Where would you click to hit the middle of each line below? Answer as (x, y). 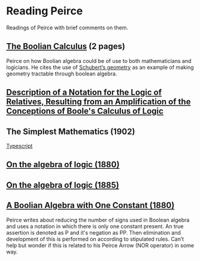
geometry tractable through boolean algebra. (62, 74)
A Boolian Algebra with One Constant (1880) (90, 206)
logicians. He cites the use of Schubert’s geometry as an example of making (100, 67)
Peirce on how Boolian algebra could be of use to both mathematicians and (99, 60)
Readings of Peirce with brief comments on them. (67, 28)
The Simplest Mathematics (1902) (71, 131)
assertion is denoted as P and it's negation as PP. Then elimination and (94, 232)
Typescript (19, 145)
